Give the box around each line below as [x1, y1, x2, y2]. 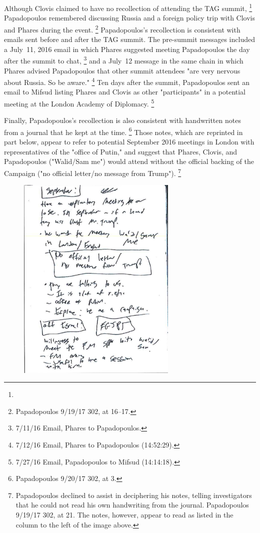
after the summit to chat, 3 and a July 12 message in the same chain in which [4, 54, 243, 65]
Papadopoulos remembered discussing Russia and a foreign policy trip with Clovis [4, 12, 255, 23]
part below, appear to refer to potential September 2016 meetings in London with [4, 136, 254, 147]
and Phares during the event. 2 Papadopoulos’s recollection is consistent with [4, 22, 240, 34]
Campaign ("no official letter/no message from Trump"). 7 [4, 166, 181, 178]
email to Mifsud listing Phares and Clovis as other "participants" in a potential [4, 86, 245, 97]
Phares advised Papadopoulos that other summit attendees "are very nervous [4, 65, 240, 75]
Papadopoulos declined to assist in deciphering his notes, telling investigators [15, 489, 252, 500]
